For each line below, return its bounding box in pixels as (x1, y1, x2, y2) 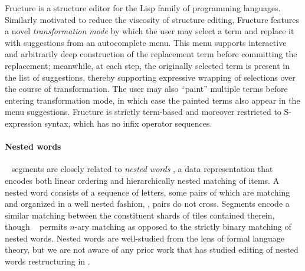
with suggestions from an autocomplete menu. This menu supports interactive (5, 36, 287, 48)
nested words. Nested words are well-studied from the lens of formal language (5, 232, 284, 244)
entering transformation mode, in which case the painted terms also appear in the (5, 94, 300, 106)
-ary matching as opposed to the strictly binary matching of (74, 220, 291, 233)
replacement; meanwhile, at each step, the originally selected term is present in (5, 59, 290, 71)
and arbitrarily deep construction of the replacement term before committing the (5, 48, 297, 60)
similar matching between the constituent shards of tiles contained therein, (5, 209, 275, 221)
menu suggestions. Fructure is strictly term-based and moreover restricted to (5, 105, 281, 118)
